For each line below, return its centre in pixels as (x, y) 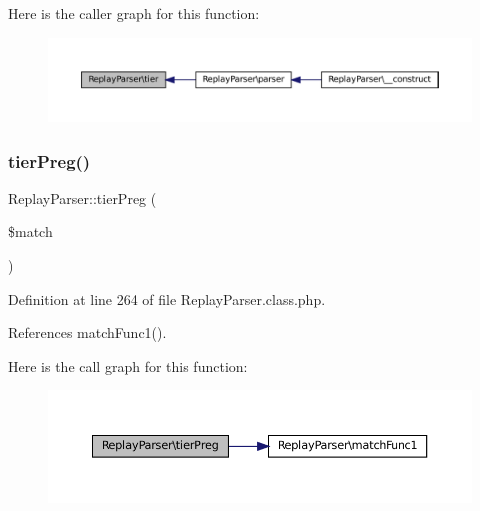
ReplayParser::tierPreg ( (82, 197)
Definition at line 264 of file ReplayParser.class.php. (167, 298)
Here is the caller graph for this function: (134, 13)
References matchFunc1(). (87, 332)
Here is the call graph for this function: (128, 365)
